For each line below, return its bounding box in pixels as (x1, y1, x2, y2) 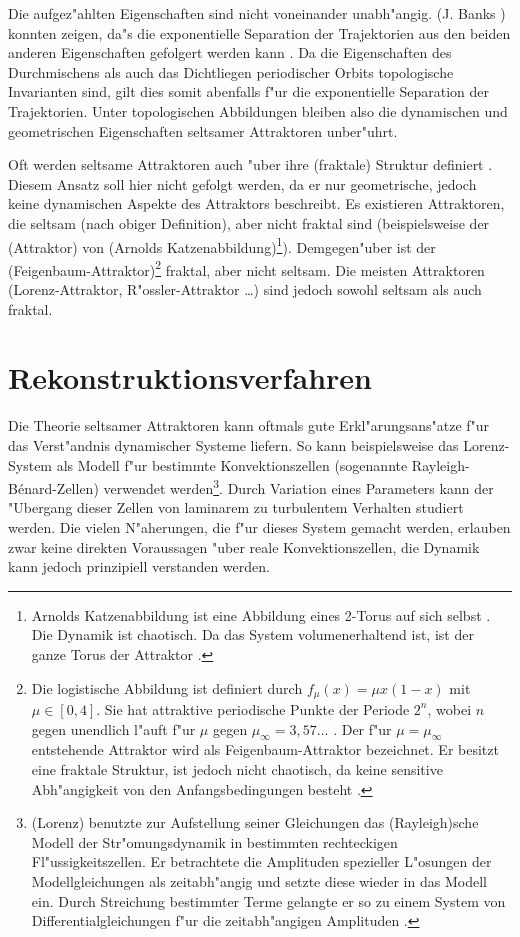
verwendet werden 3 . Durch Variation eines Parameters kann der (103, 475, 494, 498)
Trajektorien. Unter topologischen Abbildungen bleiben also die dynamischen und (8, 100, 508, 121)
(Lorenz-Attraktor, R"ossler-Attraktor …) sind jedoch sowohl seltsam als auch (8, 279, 482, 300)
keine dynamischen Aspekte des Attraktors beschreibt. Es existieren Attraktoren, (8, 193, 505, 214)
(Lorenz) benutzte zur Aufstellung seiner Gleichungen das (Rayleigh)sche (31, 812, 479, 833)
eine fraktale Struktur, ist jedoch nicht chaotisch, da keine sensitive (31, 758, 443, 779)
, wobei (427, 698, 472, 719)
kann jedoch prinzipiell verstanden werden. (8, 556, 270, 577)
